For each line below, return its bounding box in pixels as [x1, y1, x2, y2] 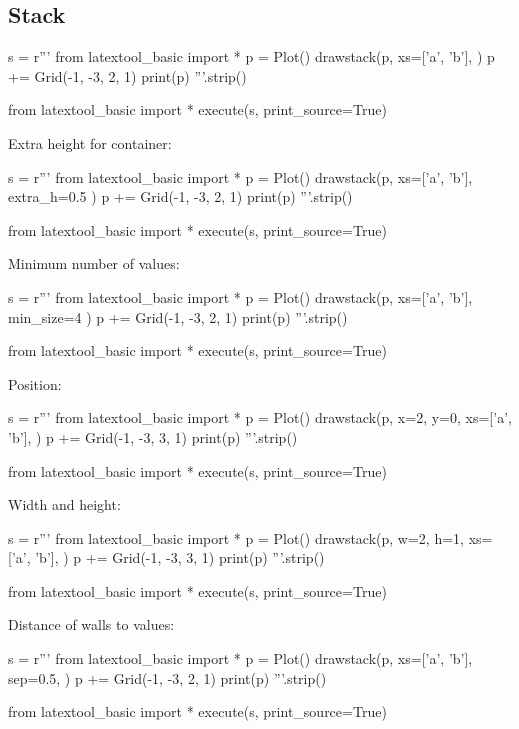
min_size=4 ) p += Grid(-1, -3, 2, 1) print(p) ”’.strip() [8, 306, 348, 327]
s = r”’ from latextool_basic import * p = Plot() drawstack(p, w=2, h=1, [8, 527, 464, 548]
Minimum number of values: [8, 253, 180, 274]
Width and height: [8, 494, 121, 515]
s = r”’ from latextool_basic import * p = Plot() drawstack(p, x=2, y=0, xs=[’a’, [8, 407, 512, 428]
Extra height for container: [8, 132, 172, 153]
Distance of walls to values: [8, 614, 175, 635]
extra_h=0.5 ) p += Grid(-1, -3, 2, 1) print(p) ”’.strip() [8, 186, 353, 207]
